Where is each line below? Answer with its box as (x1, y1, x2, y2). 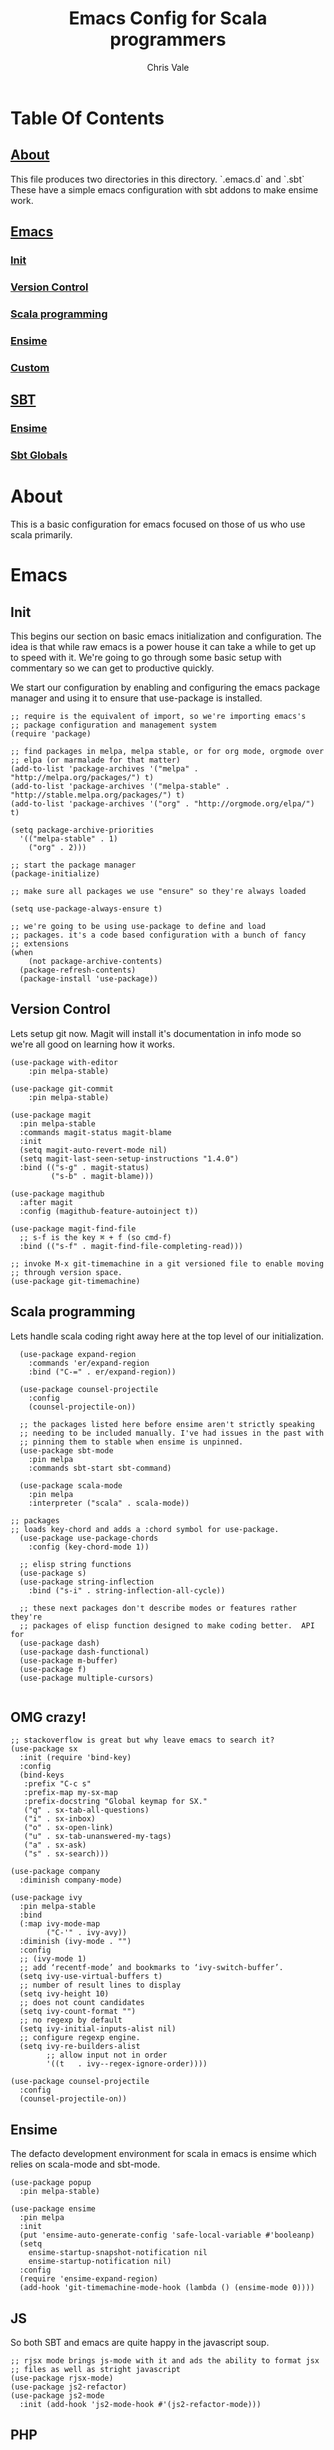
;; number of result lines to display (19, 1980, 182, 1991)
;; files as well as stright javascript (10, 2364, 182, 2374)
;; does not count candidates (19, 1998, 145, 2008)
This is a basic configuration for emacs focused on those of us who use (10, 518, 306, 530)
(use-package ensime (10, 2204, 97, 2214)
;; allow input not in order (46, 2050, 168, 2061)
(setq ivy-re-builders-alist (19, 2042, 141, 2052)
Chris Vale (146, 61, 190, 73)
